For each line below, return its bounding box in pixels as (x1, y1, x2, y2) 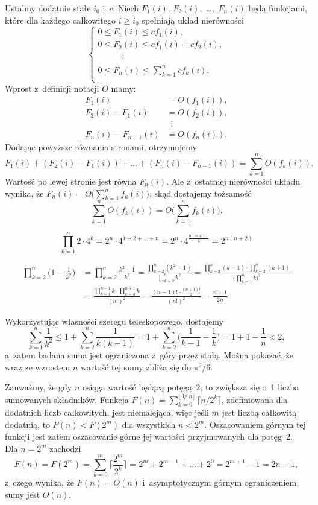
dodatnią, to (5, 418, 51, 430)
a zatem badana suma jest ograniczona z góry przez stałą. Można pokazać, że (5, 349, 294, 361)
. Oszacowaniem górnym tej (204, 418, 306, 430)
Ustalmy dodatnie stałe (5, 2, 91, 14)
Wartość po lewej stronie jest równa (5, 175, 137, 188)
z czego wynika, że (5, 476, 75, 489)
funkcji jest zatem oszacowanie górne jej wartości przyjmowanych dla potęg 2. (5, 430, 293, 442)
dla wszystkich (122, 418, 176, 430)
